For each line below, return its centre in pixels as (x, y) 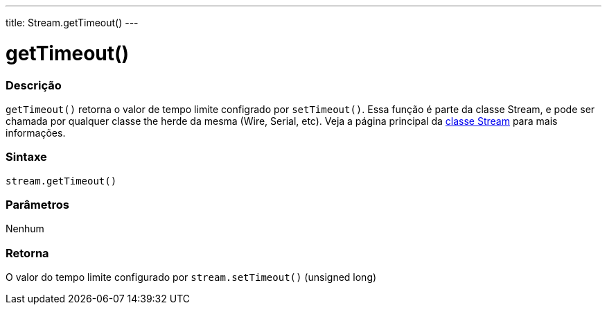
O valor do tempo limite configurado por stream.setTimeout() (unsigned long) (191, 277)
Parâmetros (37, 205)
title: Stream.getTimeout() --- (72, 23)
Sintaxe (26, 157)
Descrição (34, 85)
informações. (36, 132)
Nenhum (25, 229)
